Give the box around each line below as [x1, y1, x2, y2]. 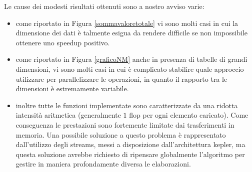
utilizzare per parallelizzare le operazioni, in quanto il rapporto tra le [15, 73, 227, 84]
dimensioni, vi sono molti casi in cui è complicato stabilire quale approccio [15, 63, 244, 74]
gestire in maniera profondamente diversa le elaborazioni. [15, 159, 191, 169]
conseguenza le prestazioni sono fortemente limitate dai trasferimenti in [15, 119, 234, 130]
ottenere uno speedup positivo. [15, 37, 110, 47]
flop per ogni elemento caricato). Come [129, 110, 248, 120]
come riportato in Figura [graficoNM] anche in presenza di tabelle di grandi [15, 54, 247, 64]
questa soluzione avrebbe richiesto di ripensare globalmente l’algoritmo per [15, 149, 245, 159]
